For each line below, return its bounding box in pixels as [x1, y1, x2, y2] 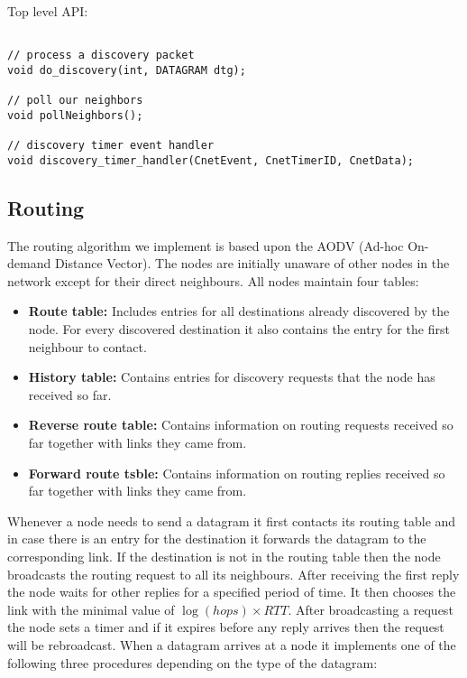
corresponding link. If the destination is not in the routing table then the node [7, 547, 441, 566]
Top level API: [7, 2, 88, 20]
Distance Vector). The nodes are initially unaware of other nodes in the [54, 254, 450, 273]
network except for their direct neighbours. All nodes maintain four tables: [7, 271, 419, 290]
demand [7, 254, 51, 273]
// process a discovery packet [7, 49, 195, 62]
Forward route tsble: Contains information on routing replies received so [28, 463, 445, 482]
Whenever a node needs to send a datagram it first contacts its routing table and [7, 511, 456, 530]
